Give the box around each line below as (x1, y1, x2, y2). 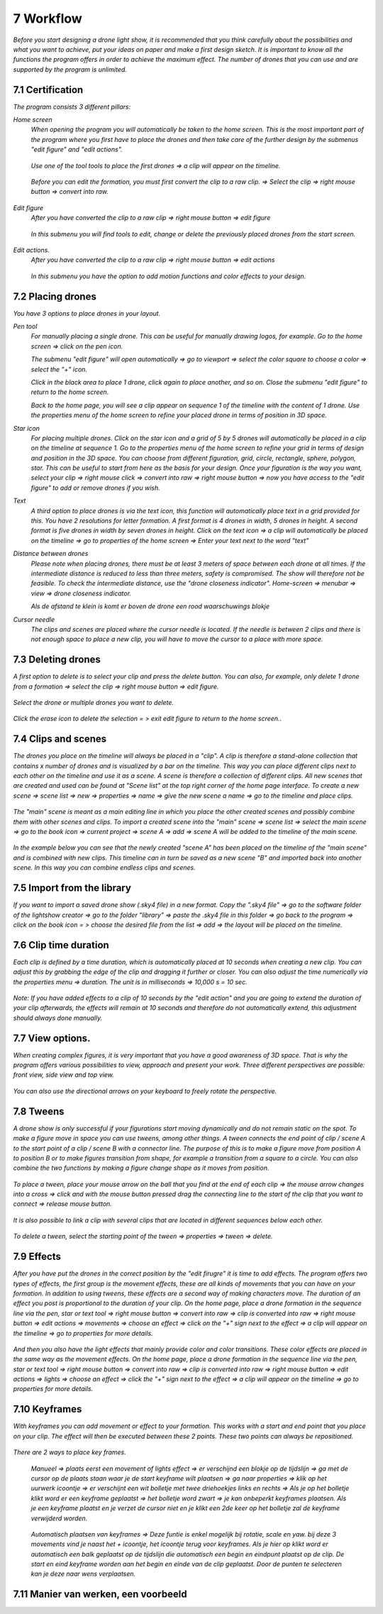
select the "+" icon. (30, 365, 88, 373)
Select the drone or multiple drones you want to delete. (13, 698, 174, 707)
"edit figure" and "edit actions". (30, 146, 123, 154)
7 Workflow (13, 11, 83, 26)
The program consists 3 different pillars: (13, 102, 131, 111)
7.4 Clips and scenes (13, 733, 107, 745)
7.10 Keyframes (13, 1403, 82, 1415)
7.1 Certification (13, 84, 84, 96)
